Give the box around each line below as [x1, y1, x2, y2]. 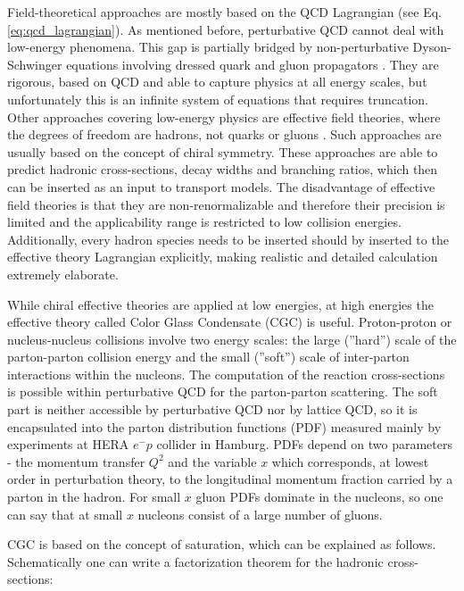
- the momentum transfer [7, 452, 145, 470]
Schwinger [7, 54, 62, 73]
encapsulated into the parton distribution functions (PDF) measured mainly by [7, 417, 442, 436]
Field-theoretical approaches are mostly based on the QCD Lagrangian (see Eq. [7, 3, 442, 21]
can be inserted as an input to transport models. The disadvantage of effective [7, 177, 435, 196]
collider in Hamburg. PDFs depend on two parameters [156, 435, 452, 454]
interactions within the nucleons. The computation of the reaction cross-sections [7, 364, 445, 383]
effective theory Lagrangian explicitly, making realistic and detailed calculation [7, 247, 438, 266]
